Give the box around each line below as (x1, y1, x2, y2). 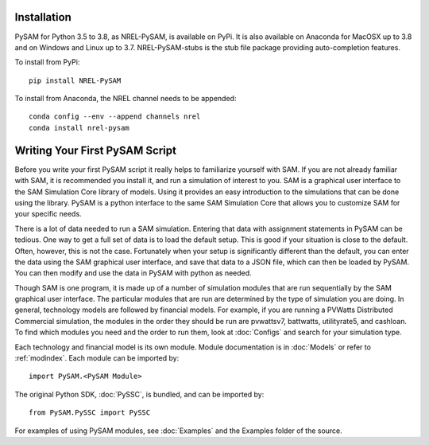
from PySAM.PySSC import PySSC (29, 408, 151, 417)
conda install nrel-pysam (29, 123, 130, 132)
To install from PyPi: (14, 57, 80, 67)
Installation (14, 10, 71, 24)
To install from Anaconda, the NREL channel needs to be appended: (14, 94, 237, 103)
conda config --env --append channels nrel (29, 112, 201, 121)
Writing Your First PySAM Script (14, 143, 176, 157)
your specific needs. (14, 209, 83, 219)
